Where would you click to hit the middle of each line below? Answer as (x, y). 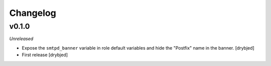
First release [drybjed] (45, 55)
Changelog (33, 13)
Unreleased (21, 39)
